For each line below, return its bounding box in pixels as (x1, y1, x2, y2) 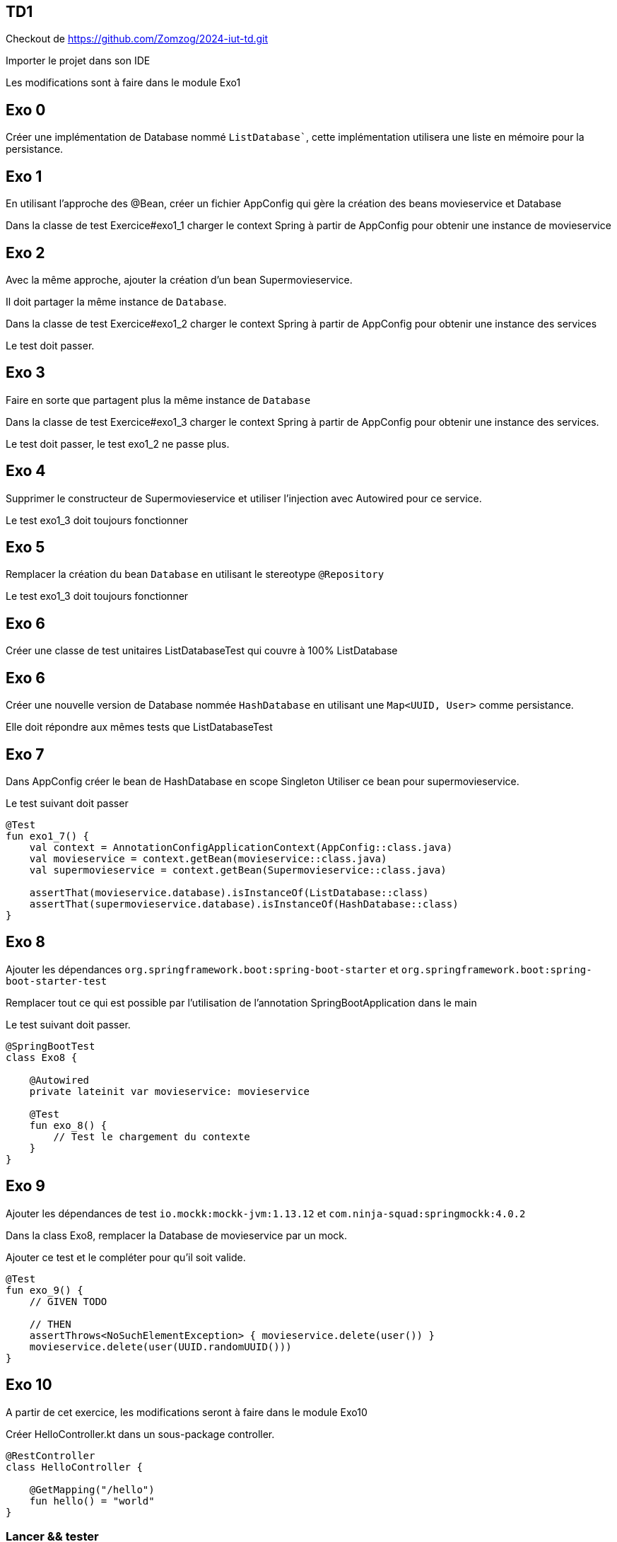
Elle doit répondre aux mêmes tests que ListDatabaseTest (6, 721, 273, 734)
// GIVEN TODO (29, 1295, 107, 1307)
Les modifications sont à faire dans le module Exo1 (6, 76, 241, 89)
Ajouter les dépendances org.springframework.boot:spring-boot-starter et (6, 963, 399, 975)
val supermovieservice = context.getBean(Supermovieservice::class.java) (29, 864, 447, 876)
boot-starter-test (6, 975, 107, 987)
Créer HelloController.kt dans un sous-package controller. (6, 1427, 275, 1440)
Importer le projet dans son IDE (6, 54, 151, 67)
